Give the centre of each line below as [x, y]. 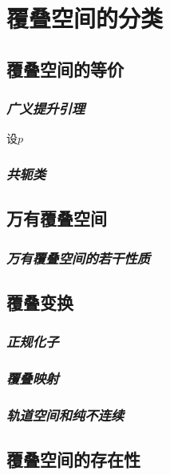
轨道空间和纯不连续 [65, 415]
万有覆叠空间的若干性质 [78, 258]
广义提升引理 [46, 109]
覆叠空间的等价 [65, 68]
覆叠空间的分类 [85, 18]
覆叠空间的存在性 [73, 459]
